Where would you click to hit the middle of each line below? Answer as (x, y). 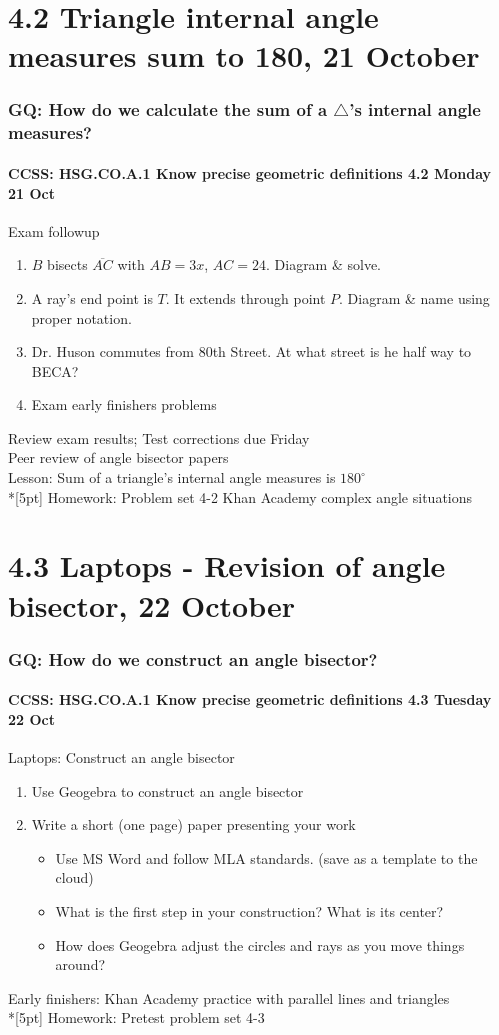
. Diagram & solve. (323, 264)
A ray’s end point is (92, 297)
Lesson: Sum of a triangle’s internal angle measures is (172, 477)
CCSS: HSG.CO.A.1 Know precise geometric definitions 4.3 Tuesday (250, 699)
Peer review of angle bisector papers (118, 457)
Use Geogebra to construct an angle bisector (167, 790)
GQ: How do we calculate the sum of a (168, 109)
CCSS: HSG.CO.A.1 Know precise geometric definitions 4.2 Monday (250, 172)
